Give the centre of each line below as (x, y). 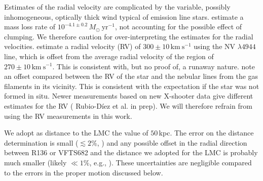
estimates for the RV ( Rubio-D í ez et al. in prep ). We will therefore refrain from (128, 105)
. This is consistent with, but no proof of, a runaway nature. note (154, 66)
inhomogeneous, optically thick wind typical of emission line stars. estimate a (124, 16)
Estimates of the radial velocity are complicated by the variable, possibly (117, 7)
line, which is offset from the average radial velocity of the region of (109, 56)
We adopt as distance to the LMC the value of (76, 133)
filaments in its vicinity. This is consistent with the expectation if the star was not (132, 86)
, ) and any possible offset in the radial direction (172, 142)
